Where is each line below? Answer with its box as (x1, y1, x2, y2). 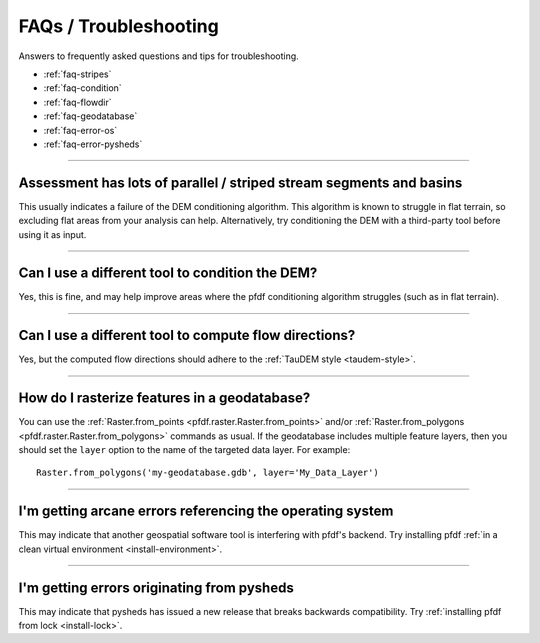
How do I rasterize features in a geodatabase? (18, 390, 311, 407)
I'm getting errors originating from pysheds (18, 579, 294, 596)
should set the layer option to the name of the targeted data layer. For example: (18, 444, 351, 456)
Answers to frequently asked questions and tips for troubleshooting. (18, 50, 299, 62)
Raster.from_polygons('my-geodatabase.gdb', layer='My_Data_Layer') (36, 467, 379, 479)
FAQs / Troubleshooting (18, 15, 219, 37)
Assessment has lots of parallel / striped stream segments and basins (18, 174, 463, 191)
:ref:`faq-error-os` (43, 124, 118, 136)
